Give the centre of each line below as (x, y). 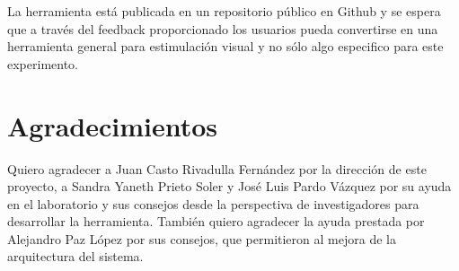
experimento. (43, 63)
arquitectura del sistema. (75, 256)
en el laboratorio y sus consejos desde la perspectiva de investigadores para (213, 203)
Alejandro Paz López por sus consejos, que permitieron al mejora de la (202, 238)
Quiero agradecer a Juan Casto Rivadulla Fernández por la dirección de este (217, 168)
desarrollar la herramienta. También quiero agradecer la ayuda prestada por (216, 221)
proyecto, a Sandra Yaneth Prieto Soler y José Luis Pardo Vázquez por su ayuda (229, 186)
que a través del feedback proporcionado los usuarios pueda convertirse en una (223, 28)
